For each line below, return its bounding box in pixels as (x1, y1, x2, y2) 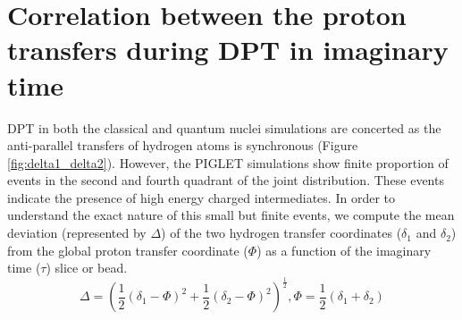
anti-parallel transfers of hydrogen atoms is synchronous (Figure (7, 136, 358, 155)
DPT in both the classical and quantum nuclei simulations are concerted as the (7, 118, 441, 137)
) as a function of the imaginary (256, 240, 432, 259)
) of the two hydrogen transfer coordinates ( (161, 223, 402, 242)
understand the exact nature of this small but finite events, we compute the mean (7, 206, 455, 224)
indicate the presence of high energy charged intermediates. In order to (7, 188, 395, 206)
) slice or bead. (46, 258, 128, 277)
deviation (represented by (7, 223, 147, 242)
